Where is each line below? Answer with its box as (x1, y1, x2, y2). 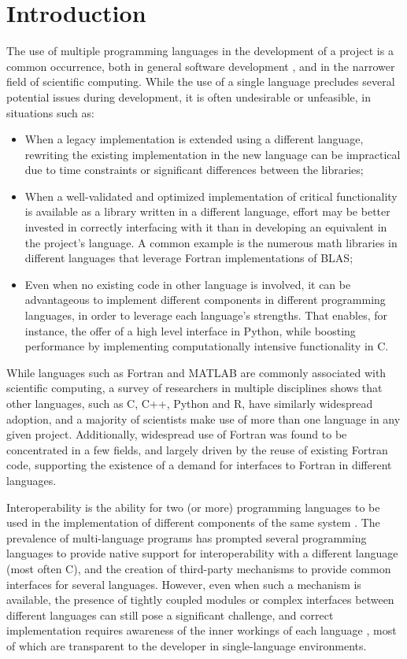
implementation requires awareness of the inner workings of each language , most (6, 622, 397, 639)
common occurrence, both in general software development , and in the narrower (6, 57, 395, 74)
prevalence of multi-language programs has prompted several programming (6, 529, 367, 546)
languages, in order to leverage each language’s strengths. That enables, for (24, 307, 388, 324)
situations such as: (6, 104, 94, 120)
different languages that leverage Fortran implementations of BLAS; (24, 250, 353, 266)
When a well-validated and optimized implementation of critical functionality (24, 187, 398, 204)
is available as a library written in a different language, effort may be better (24, 203, 390, 220)
